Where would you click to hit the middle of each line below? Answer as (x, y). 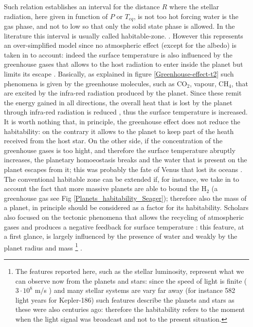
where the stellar (194, 6)
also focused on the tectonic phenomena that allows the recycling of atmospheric (124, 217)
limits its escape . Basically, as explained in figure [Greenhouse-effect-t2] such (119, 74)
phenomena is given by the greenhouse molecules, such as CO (96, 83)
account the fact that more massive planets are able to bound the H (105, 188)
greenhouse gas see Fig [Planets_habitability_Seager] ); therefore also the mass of (125, 198)
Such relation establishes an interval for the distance (82, 6)
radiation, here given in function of (56, 16)
